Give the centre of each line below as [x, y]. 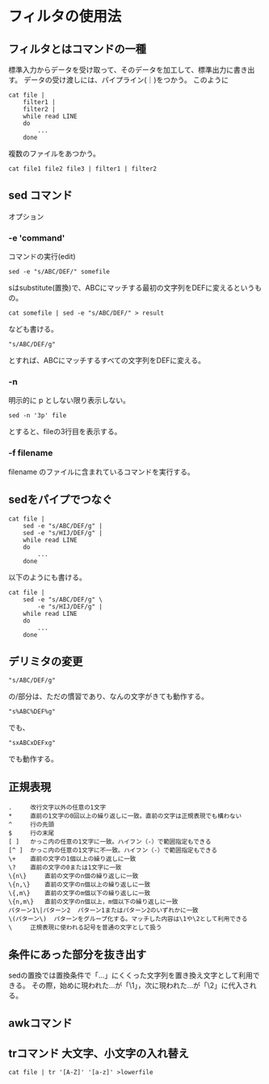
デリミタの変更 [46, 661]
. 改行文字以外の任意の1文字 [57, 808]
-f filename [31, 453]
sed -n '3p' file [38, 416]
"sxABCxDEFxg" [32, 743]
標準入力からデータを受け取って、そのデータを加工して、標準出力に [121, 70]
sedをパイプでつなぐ [61, 500]
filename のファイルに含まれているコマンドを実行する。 [102, 471]
